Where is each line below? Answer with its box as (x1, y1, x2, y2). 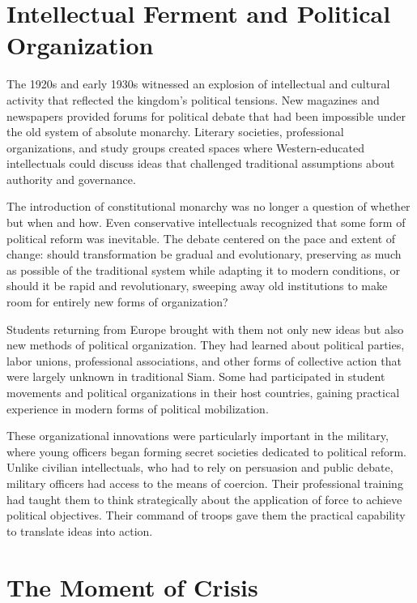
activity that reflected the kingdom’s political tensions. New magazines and (6, 91, 380, 108)
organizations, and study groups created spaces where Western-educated (6, 139, 365, 156)
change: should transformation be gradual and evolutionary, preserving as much (6, 246, 402, 263)
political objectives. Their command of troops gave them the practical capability (6, 507, 406, 524)
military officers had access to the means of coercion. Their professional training (6, 474, 403, 491)
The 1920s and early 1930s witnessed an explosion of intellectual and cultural (6, 75, 390, 92)
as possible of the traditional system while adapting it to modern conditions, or (6, 261, 400, 278)
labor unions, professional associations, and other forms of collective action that (6, 352, 402, 369)
